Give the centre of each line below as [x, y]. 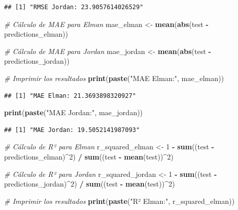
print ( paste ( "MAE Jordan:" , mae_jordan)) [73, 112]
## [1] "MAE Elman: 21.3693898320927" [70, 96]
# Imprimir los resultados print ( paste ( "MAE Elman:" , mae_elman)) [114, 78]
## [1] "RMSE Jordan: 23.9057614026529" [74, 7]
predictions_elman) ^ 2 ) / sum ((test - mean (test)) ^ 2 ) [89, 156]
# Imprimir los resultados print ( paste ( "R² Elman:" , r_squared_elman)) [120, 201]
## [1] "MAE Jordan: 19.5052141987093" [72, 130]
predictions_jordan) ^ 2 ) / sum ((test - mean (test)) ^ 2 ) [90, 184]
